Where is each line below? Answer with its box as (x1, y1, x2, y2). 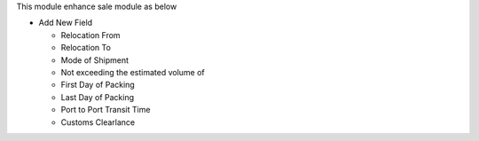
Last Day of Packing (60, 91, 135, 102)
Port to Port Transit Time (60, 105, 151, 115)
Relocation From (60, 29, 121, 40)
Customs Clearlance (60, 116, 136, 128)
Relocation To (60, 43, 111, 53)
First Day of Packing (60, 80, 135, 90)
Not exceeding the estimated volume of (60, 67, 206, 77)
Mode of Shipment (60, 54, 129, 66)
